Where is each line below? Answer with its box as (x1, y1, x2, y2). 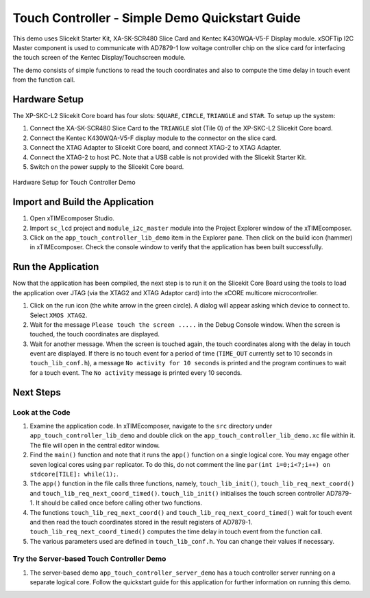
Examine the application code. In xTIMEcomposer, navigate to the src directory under (29, 422, 273, 430)
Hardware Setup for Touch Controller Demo (12, 179, 136, 187)
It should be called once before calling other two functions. (35, 498, 203, 507)
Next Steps (12, 387, 61, 398)
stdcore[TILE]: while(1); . (29, 470, 119, 478)
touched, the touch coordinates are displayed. (29, 330, 160, 338)
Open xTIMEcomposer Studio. (29, 214, 114, 222)
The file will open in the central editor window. (29, 441, 160, 449)
